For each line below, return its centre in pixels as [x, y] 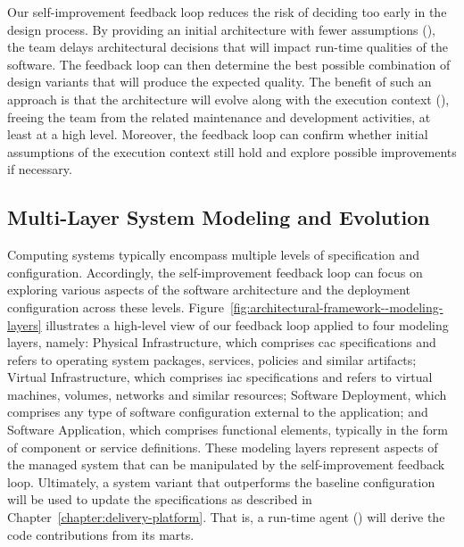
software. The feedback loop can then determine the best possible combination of [229, 64]
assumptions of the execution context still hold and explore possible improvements [232, 151]
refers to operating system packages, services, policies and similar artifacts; [212, 359]
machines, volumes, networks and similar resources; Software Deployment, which [227, 394]
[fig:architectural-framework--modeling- [336, 307]
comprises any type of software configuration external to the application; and [218, 412]
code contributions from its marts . [101, 534]
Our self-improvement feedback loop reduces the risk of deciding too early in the [227, 12]
